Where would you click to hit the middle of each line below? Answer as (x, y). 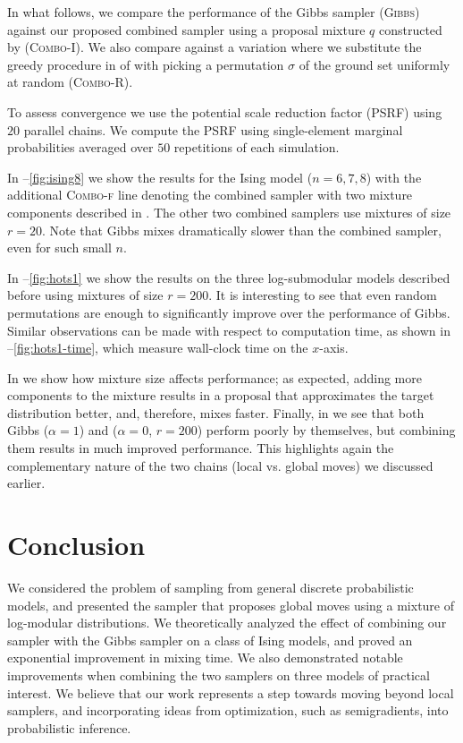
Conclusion (76, 545)
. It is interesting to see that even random (323, 295)
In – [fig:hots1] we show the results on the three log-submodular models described (229, 277)
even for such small (59, 248)
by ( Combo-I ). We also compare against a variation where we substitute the (215, 47)
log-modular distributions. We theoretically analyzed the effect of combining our (227, 623)
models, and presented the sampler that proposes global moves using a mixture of (231, 605)
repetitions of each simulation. (257, 147)
